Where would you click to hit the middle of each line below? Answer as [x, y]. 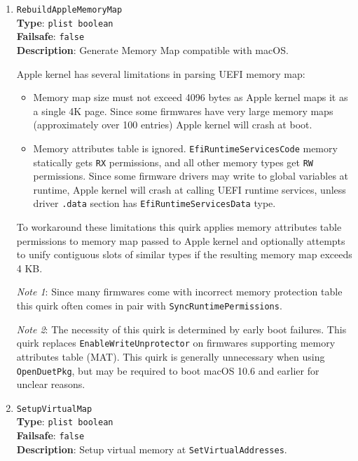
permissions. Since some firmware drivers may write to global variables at [191, 176]
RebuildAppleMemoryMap [69, 10]
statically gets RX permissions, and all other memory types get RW [173, 162]
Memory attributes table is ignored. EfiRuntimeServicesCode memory [185, 148]
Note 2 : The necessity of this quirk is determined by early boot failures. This [181, 329]
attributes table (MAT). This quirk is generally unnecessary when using [171, 356]
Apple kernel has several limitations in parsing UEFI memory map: [161, 73]
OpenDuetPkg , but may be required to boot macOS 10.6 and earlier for [168, 370]
